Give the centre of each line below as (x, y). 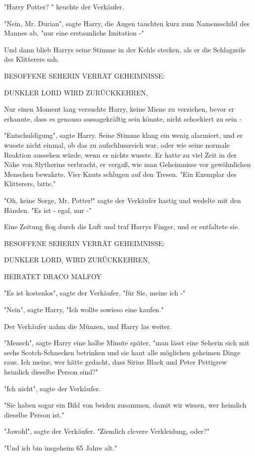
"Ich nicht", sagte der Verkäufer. (52, 388)
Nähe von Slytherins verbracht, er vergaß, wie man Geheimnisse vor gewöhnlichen (127, 164)
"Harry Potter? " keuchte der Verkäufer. (64, 6)
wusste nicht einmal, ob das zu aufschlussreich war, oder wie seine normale (117, 145)
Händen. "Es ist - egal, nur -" (48, 210)
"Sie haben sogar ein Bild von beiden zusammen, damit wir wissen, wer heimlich (125, 405)
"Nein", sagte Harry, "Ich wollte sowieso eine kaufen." (84, 310)
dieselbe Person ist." (34, 414)
